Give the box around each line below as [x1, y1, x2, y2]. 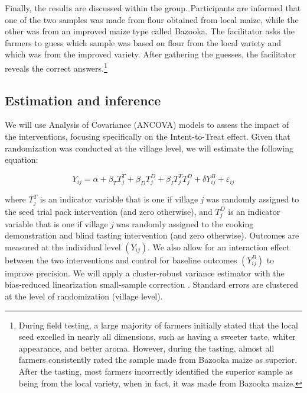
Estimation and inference [5, 91, 161, 109]
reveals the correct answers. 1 [5, 60, 107, 74]
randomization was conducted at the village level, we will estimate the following [5, 141, 293, 154]
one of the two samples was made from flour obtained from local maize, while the [5, 13, 299, 25]
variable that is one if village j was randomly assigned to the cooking [5, 217, 254, 230]
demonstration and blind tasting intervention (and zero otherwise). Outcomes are [5, 229, 299, 241]
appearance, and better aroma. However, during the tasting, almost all [18, 342, 275, 354]
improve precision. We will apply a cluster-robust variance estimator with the [5, 266, 285, 279]
